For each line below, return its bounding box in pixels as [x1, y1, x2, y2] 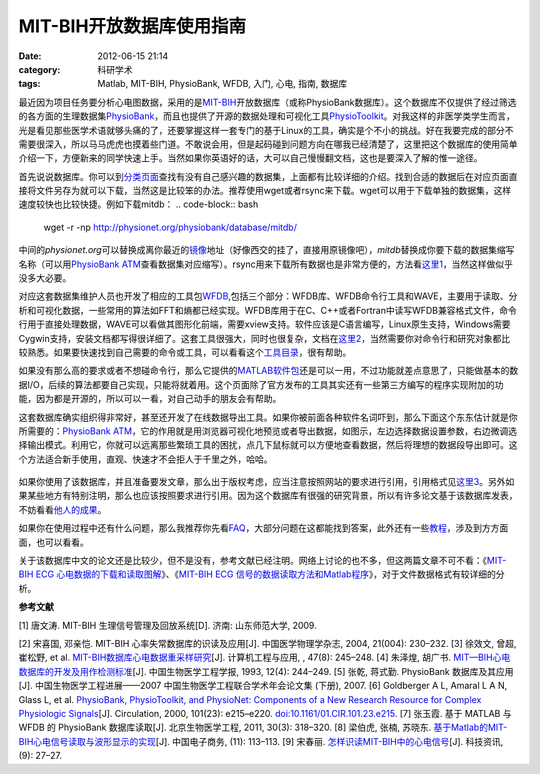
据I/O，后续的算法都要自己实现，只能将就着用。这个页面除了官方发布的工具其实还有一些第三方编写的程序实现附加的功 [18, 378, 504, 390]
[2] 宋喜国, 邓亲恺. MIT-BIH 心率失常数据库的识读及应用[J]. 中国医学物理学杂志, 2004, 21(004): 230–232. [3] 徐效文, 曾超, [18, 638, 517, 649]
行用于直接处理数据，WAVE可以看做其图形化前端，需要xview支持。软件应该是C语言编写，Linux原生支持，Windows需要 [18, 318, 511, 330]
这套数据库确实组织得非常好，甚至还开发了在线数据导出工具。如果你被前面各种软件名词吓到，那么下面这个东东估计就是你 [18, 411, 518, 423]
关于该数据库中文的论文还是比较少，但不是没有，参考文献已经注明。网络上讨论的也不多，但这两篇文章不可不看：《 [18, 555, 487, 567]
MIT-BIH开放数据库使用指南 [18, 15, 247, 37]
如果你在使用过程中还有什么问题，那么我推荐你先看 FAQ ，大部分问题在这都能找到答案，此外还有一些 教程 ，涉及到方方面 [18, 522, 509, 534]
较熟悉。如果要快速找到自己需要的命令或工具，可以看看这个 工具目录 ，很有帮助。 [18, 346, 352, 358]
